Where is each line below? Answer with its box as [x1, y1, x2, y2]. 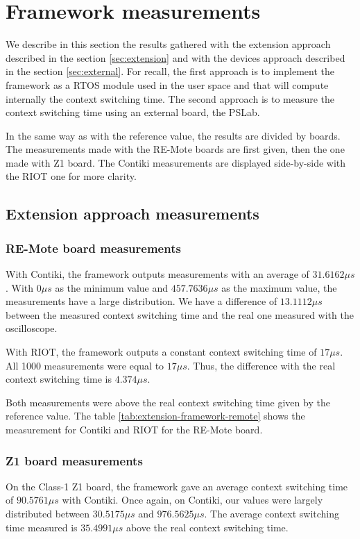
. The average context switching [204, 506, 340, 520]
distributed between [6, 506, 90, 520]
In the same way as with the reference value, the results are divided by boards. [6, 128, 341, 142]
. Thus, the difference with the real [187, 358, 336, 372]
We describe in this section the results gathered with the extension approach [6, 37, 331, 51]
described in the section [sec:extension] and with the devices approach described [6, 50, 345, 65]
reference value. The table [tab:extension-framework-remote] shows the [6, 408, 305, 423]
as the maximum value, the [221, 280, 337, 295]
